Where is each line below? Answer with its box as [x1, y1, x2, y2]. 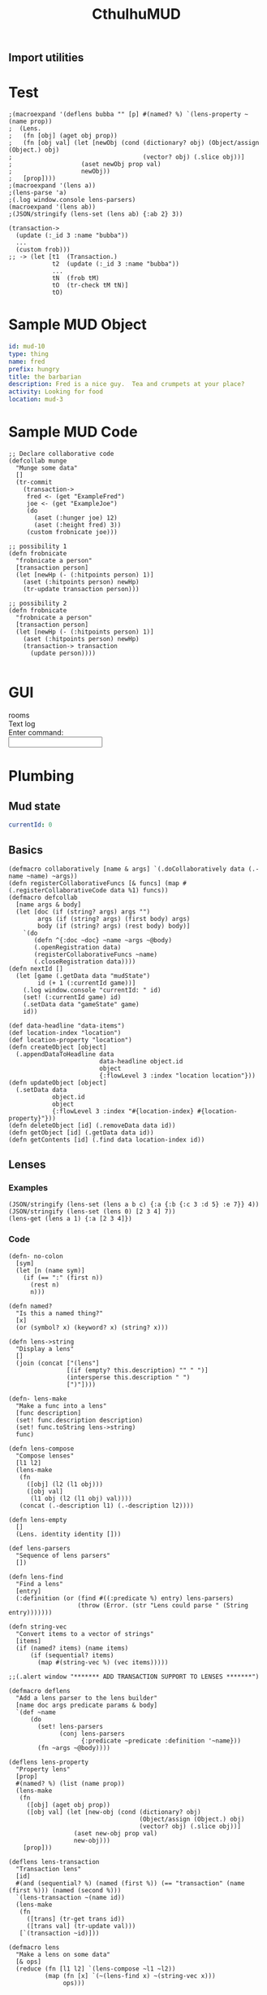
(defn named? [8, 1302, 53, 1310]
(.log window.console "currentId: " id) [23, 986, 161, 994]
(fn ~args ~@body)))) [37, 1743, 111, 1752]
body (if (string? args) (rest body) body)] [37, 922, 191, 930]
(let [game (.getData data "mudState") [15, 971, 151, 980]
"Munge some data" [15, 464, 79, 472]
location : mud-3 [8, 396, 63, 404]
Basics [8, 844, 43, 857]
